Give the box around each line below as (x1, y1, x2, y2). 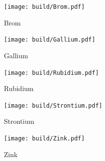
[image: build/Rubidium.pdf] (4, 69, 99, 76)
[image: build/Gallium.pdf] (4, 36, 96, 44)
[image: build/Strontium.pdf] (4, 102, 103, 109)
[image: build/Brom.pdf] (4, 3, 85, 10)
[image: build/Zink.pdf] (4, 135, 85, 142)
